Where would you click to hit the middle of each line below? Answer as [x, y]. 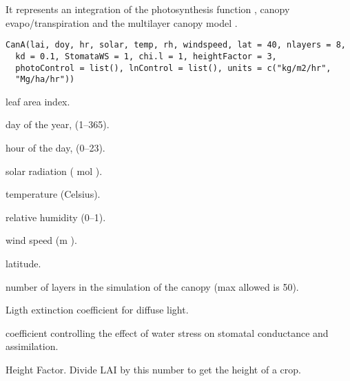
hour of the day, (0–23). [55, 147]
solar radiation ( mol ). [54, 171]
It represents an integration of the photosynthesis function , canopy [148, 9]
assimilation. [32, 346]
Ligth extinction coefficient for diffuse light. [97, 310]
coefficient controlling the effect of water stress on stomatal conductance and [167, 332]
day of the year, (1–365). [58, 124]
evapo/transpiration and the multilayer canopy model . [122, 22]
